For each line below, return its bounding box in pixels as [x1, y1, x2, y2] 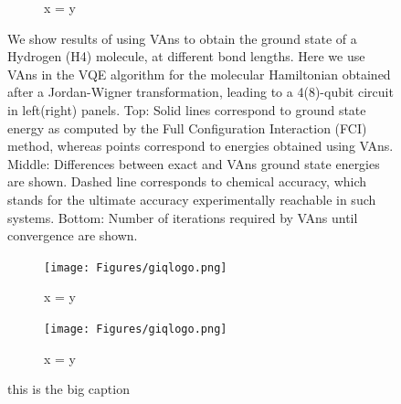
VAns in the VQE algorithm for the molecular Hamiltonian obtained [7, 64, 391, 83]
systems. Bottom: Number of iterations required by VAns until [7, 207, 358, 227]
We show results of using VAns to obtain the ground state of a [7, 28, 357, 48]
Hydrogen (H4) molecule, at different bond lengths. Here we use [7, 47, 365, 66]
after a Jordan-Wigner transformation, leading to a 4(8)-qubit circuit [7, 82, 394, 101]
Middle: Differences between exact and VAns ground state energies [7, 154, 380, 173]
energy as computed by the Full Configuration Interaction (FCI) [7, 118, 367, 137]
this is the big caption [7, 379, 130, 399]
